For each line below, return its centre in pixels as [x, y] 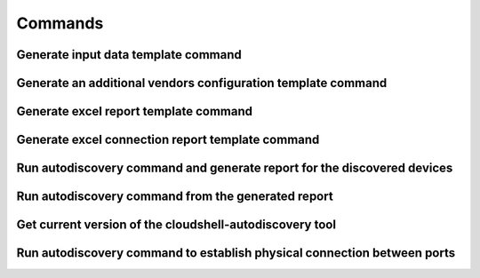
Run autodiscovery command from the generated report [175, 197]
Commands [60, 23]
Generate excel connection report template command [168, 140]
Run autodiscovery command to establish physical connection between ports [236, 253]
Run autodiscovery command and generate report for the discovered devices [235, 168]
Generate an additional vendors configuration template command [202, 83]
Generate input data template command [129, 55]
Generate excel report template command [135, 111]
